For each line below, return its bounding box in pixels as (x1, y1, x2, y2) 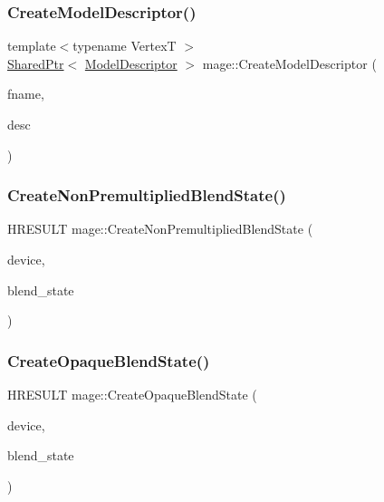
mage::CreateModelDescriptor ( (202, 53, 377, 72)
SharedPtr (7, 53, 64, 72)
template (7, 36, 56, 55)
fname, (7, 84, 44, 103)
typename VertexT (72, 36, 177, 55)
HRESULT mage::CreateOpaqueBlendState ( (7, 385, 257, 403)
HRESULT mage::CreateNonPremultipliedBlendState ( (7, 219, 313, 238)
